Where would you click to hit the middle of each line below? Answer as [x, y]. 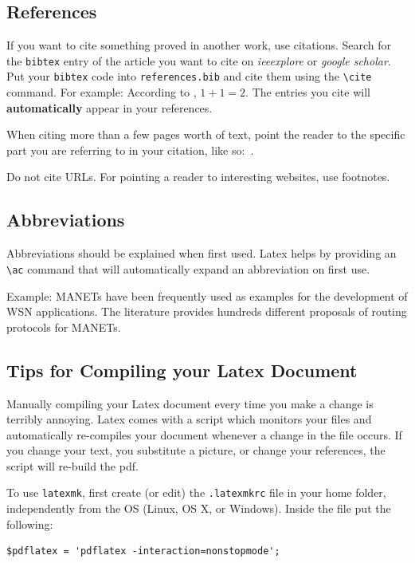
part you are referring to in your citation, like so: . [130, 150]
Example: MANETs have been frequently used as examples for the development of [207, 295]
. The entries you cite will [308, 92]
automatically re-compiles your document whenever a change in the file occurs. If [204, 434]
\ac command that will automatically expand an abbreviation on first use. [188, 268]
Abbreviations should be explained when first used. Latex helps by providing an [202, 253]
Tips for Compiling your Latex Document [182, 370]
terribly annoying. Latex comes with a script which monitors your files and [189, 419]
